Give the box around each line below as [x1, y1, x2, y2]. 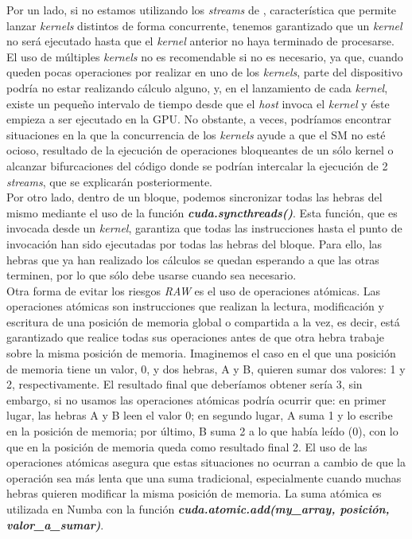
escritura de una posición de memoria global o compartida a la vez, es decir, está [6, 313, 400, 330]
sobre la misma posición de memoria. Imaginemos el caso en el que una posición [6, 345, 396, 361]
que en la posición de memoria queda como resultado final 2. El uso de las [6, 438, 367, 455]
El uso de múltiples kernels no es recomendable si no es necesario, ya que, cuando [6, 48, 403, 64]
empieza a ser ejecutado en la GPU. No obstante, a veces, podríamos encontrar [6, 111, 392, 127]
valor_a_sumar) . [6, 516, 104, 533]
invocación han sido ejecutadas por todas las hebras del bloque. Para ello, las [6, 235, 383, 252]
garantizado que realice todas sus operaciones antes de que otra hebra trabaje [6, 329, 385, 346]
